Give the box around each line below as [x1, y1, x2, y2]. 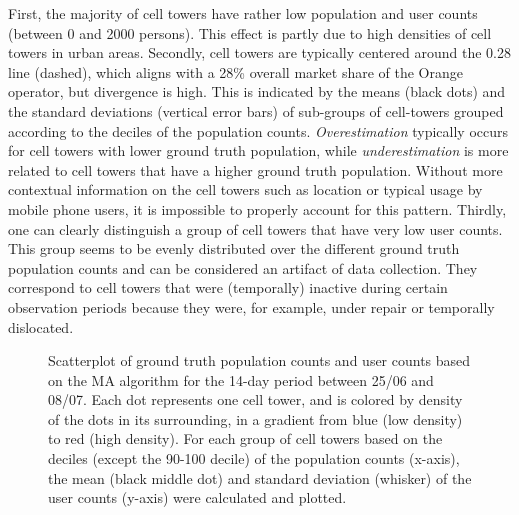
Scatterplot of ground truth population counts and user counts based [48, 350, 471, 371]
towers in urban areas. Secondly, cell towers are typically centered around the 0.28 [8, 42, 511, 63]
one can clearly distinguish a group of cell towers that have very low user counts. [8, 218, 503, 239]
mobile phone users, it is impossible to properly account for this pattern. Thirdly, [8, 198, 507, 219]
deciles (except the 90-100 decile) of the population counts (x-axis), [48, 448, 460, 469]
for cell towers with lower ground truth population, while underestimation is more [8, 140, 509, 161]
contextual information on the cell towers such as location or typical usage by [8, 179, 483, 200]
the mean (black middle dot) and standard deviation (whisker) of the [48, 467, 472, 488]
